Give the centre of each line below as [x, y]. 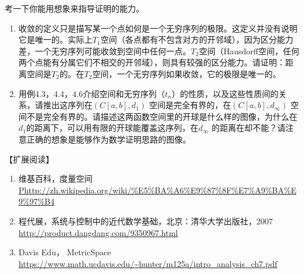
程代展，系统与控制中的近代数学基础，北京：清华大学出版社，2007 [146, 221]
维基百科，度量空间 [55, 178]
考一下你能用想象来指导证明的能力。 [74, 8]
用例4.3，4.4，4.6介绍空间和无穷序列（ [92, 93]
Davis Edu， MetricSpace [65, 252]
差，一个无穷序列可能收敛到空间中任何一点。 [105, 51]
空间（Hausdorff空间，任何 [249, 51]
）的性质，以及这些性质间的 [225, 93]
